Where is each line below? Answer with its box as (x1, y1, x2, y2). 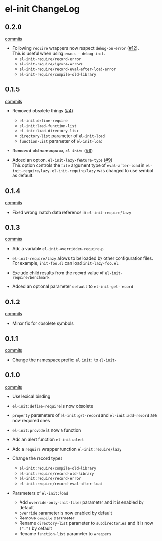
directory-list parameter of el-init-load (19, 133, 105, 139)
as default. (12, 173, 34, 178)
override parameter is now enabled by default (19, 510, 112, 516)
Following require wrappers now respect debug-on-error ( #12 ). (12, 45, 139, 51)
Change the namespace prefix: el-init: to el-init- (12, 357, 117, 363)
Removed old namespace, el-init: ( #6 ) (12, 148, 93, 153)
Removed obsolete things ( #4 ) (12, 108, 73, 113)
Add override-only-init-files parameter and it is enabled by (19, 499, 144, 505)
